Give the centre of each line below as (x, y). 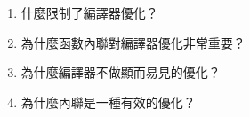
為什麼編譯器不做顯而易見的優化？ (121, 72)
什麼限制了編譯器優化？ (89, 12)
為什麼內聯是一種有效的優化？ (108, 101)
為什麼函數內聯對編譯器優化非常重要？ (133, 42)
